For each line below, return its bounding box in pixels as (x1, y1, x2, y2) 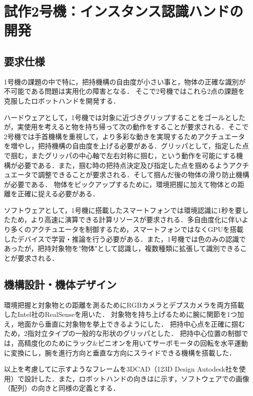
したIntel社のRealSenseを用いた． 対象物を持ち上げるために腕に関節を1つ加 (4, 309, 244, 319)
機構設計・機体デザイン (4, 276, 117, 292)
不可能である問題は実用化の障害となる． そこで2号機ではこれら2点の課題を (4, 86, 245, 96)
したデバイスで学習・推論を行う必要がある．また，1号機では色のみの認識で (4, 233, 246, 244)
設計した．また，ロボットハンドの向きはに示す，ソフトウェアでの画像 (24, 373, 250, 383)
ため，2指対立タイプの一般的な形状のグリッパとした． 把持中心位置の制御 (4, 328, 241, 338)
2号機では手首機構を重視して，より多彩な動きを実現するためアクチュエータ (4, 131, 245, 141)
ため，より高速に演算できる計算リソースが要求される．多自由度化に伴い (10, 214, 242, 225)
